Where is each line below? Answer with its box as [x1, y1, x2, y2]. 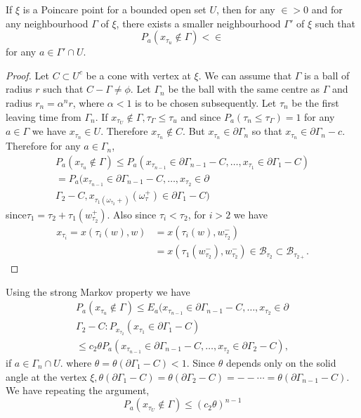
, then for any [216, 2, 275, 16]
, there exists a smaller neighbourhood [116, 15, 281, 30]
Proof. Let [6, 67, 49, 82]
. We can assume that [198, 67, 292, 82]
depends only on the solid [225, 355, 336, 370]
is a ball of [304, 67, 350, 82]
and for [311, 2, 343, 16]
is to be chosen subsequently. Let [135, 95, 277, 110]
